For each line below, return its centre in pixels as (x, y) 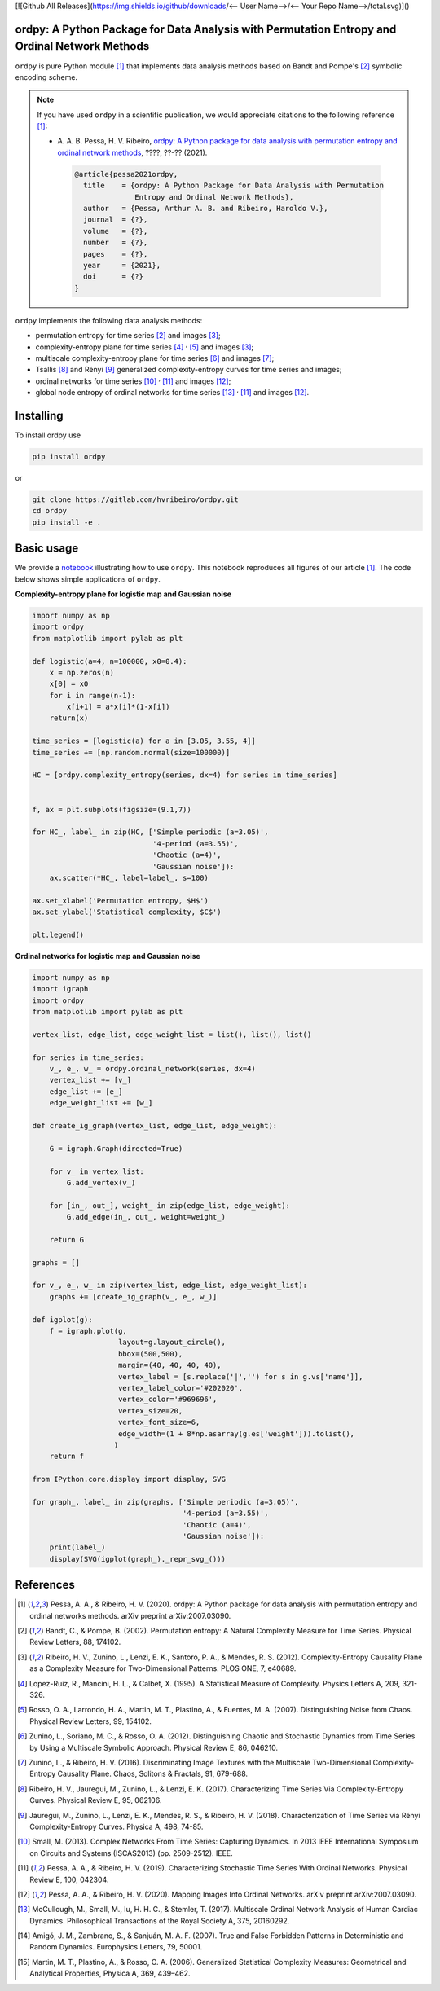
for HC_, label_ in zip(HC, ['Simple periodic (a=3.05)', (150, 832)
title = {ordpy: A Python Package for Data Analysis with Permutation (233, 186)
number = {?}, (115, 243)
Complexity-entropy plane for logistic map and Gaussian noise (123, 594)
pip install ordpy (69, 457)
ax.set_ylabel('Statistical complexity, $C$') (127, 912)
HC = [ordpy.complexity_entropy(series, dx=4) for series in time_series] (185, 775)
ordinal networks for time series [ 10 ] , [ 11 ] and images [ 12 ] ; (133, 380)
